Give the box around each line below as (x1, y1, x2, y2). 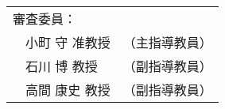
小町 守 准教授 (25, 33, 111, 51)
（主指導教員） (122, 33, 212, 51)
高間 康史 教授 (25, 81, 111, 99)
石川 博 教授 (25, 57, 98, 75)
